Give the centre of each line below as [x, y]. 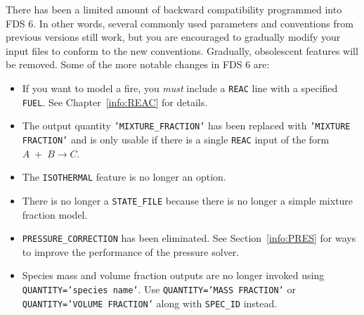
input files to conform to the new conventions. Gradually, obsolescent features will [182, 50]
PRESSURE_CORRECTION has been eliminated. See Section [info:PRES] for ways [189, 238]
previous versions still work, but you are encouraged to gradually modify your [173, 37]
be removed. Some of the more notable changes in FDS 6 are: [138, 64]
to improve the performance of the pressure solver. [131, 251]
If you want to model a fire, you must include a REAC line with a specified [180, 88]
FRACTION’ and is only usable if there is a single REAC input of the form [176, 139]
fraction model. [55, 214]
